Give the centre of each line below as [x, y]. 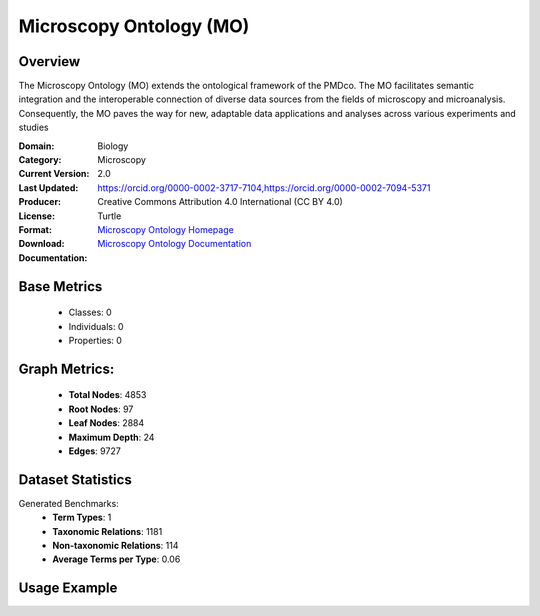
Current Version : [54, 174]
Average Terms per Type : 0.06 [116, 559]
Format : [35, 229]
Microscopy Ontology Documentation [174, 244]
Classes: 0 [90, 312]
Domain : [36, 146]
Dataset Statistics [75, 479]
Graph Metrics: [66, 368]
